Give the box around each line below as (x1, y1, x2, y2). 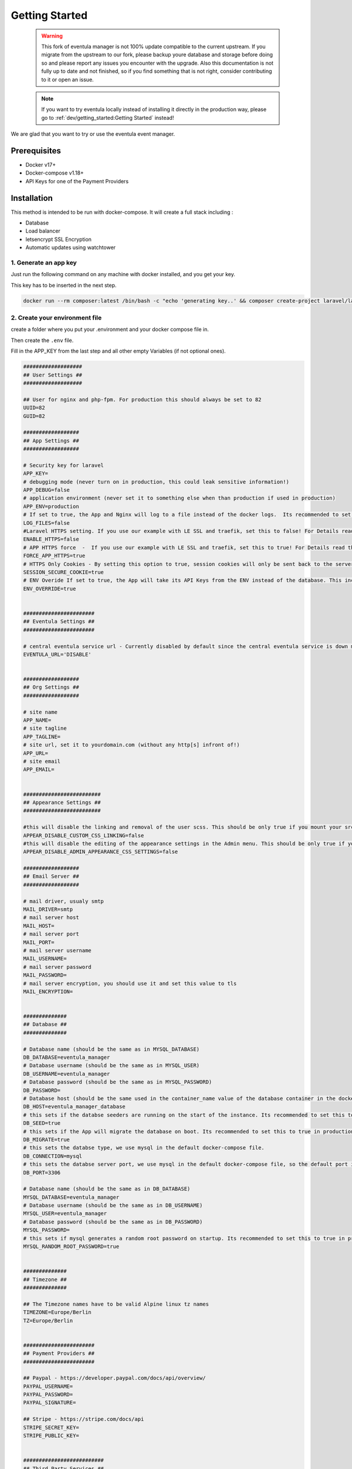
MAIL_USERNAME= (23, 955, 67, 962)
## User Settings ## (23, 371, 82, 378)
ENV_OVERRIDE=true (23, 585, 76, 592)
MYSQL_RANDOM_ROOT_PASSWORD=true (23, 1243, 120, 1250)
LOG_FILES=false (23, 519, 70, 526)
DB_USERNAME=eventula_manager (23, 1070, 110, 1077)
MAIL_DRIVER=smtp (23, 906, 73, 913)
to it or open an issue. (41, 76, 94, 83)
